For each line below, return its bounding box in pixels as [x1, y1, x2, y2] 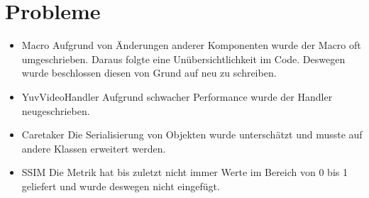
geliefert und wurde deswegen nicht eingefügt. [21, 178, 220, 193]
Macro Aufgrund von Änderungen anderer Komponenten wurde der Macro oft [21, 38, 361, 53]
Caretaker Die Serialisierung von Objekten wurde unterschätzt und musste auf [21, 127, 363, 142]
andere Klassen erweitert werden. [21, 141, 166, 155]
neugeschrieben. [21, 103, 90, 118]
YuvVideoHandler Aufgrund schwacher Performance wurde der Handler [21, 89, 333, 104]
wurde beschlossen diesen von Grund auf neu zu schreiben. [21, 65, 277, 80]
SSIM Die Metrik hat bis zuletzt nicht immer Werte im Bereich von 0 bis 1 [21, 165, 348, 180]
